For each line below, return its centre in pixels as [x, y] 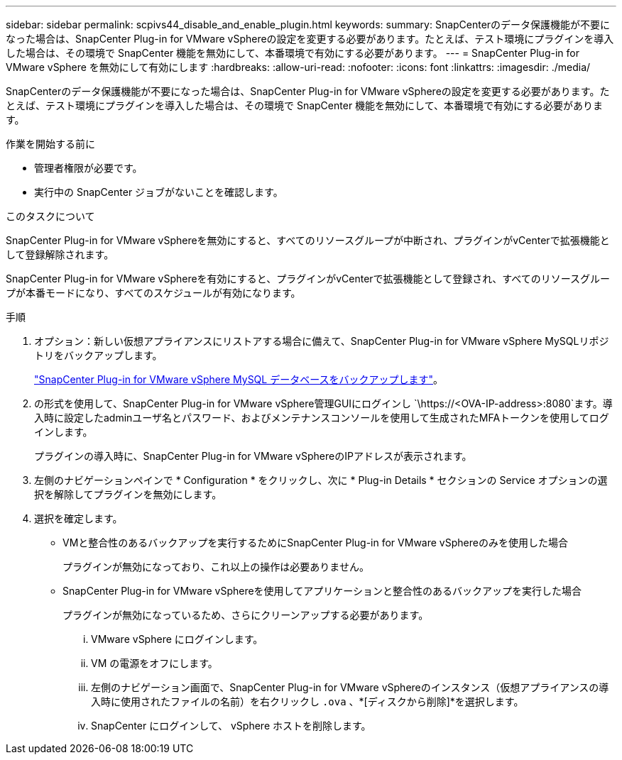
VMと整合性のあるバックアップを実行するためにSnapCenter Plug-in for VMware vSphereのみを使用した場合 [315, 543]
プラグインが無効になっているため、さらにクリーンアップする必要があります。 [246, 615]
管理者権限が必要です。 [88, 168]
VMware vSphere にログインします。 [177, 639]
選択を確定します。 [78, 518]
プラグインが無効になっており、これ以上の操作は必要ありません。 [216, 567]
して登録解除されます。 [60, 254]
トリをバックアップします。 [98, 355]
